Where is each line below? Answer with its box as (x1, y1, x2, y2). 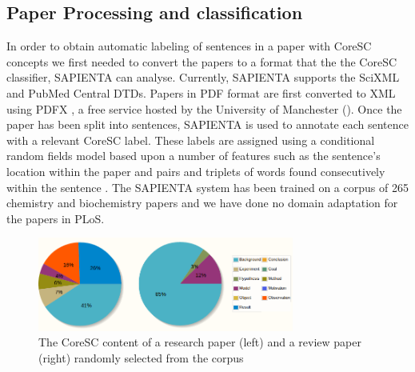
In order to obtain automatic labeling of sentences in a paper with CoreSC (6, 38, 372, 54)
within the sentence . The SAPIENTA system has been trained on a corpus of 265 (6, 178, 409, 195)
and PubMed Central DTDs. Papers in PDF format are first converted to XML (6, 84, 396, 101)
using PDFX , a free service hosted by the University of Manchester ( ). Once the (6, 100, 402, 117)
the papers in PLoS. (6, 210, 105, 226)
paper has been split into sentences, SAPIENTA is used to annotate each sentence (6, 116, 409, 133)
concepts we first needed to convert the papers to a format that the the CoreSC (6, 53, 397, 70)
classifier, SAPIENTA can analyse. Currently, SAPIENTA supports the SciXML (6, 69, 400, 86)
